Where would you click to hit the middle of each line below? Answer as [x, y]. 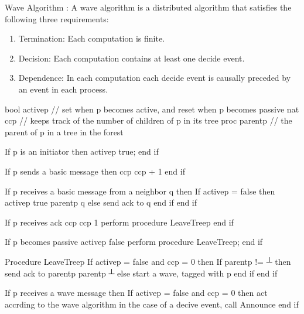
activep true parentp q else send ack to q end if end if [101, 202]
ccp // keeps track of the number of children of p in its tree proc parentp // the [148, 120]
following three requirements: [57, 18]
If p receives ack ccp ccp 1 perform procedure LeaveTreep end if [119, 222]
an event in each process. [63, 89]
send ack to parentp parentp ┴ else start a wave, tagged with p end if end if [141, 273]
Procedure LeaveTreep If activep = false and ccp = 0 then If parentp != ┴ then [148, 261]
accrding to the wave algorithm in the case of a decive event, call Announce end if [152, 304]
